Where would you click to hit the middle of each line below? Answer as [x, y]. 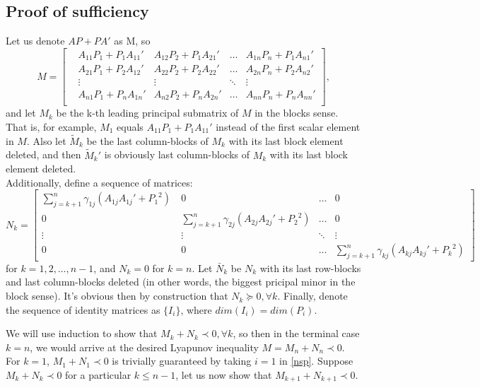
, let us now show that [224, 375]
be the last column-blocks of [147, 140]
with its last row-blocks [310, 268]
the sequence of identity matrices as [83, 309]
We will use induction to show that [82, 333]
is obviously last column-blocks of [177, 154]
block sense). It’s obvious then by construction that [117, 296]
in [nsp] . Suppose [316, 361]
